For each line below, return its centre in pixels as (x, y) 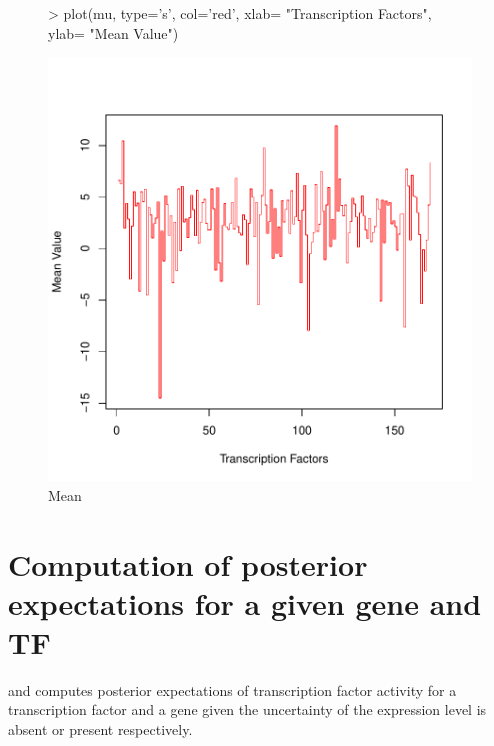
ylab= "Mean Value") (113, 32)
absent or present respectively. (100, 729)
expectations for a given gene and (245, 602)
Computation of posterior (188, 563)
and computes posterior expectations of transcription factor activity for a (232, 689)
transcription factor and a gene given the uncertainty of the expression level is (247, 709)
